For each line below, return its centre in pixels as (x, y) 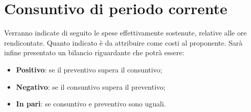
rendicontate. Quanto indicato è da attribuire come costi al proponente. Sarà (123, 42)
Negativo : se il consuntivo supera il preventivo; (91, 86)
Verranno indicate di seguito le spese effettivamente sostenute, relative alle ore (126, 33)
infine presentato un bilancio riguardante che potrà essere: (94, 52)
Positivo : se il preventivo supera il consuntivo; (89, 69)
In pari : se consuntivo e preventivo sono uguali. (91, 104)
